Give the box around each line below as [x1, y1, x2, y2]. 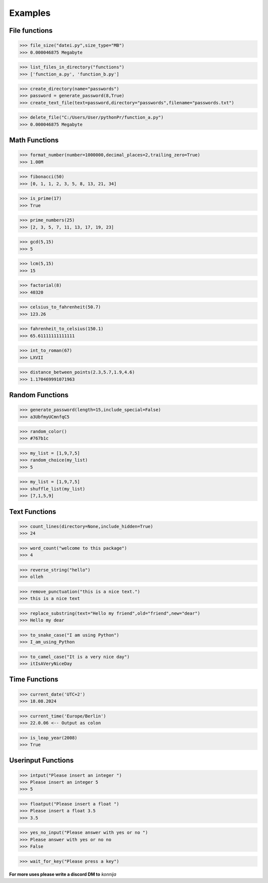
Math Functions [9, 136, 59, 145]
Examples [9, 7, 51, 18]
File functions [9, 26, 53, 35]
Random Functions [9, 390, 69, 399]
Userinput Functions [9, 756, 74, 765]
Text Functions [9, 507, 57, 516]
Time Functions [9, 675, 59, 684]
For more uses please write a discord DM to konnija [9, 871, 117, 877]
